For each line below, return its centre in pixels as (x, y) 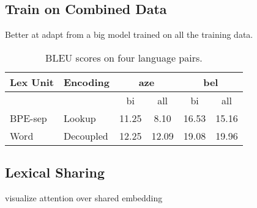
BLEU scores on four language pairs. (124, 57)
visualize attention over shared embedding (84, 198)
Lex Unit (32, 82)
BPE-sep (28, 118)
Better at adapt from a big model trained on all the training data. (129, 34)
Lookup (80, 118)
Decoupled (86, 135)
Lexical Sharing (55, 172)
